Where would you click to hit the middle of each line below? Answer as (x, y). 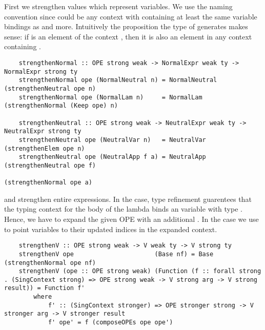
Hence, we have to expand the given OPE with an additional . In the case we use (131, 219)
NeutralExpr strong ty (43, 131)
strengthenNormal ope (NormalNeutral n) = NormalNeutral (118, 80)
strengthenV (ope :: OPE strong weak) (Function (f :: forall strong (140, 271)
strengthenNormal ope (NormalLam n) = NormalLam (110, 97)
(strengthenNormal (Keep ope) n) (61, 106)
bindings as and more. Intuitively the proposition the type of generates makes (126, 26)
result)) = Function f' (45, 288)
